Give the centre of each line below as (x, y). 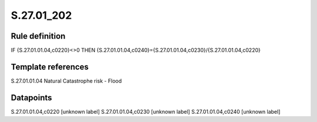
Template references (50, 67)
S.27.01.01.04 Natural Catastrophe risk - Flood (66, 81)
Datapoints (31, 98)
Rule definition (38, 36)
